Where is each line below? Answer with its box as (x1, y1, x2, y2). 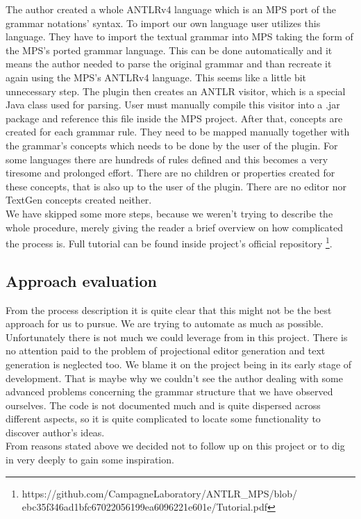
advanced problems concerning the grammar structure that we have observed (6, 384, 333, 399)
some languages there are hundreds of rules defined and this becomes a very (6, 151, 328, 166)
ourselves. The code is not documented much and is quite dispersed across (6, 397, 321, 412)
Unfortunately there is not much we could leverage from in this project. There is (6, 329, 348, 344)
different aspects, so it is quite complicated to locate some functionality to (6, 411, 321, 426)
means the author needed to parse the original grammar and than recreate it (6, 56, 332, 71)
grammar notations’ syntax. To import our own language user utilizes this (6, 15, 321, 30)
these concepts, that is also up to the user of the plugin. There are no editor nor (6, 179, 346, 193)
